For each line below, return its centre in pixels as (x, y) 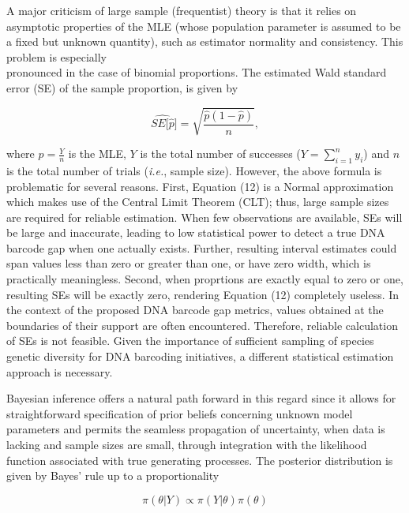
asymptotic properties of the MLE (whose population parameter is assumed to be (204, 26)
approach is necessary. (60, 371)
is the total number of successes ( (220, 154)
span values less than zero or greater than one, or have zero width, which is (189, 263)
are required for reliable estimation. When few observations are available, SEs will (204, 217)
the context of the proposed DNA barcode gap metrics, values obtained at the (195, 310)
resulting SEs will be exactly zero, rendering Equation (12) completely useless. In (203, 294)
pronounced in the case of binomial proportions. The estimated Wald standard (197, 72)
